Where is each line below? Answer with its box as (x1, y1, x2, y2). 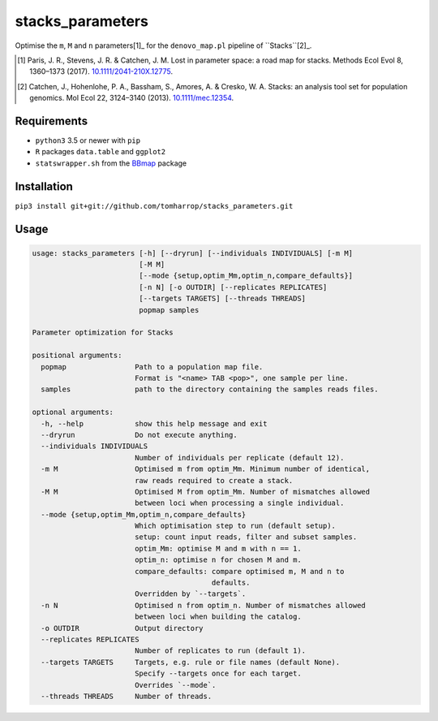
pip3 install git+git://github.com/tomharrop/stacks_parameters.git (15, 201, 294, 210)
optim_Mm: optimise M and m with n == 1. (134, 544, 302, 553)
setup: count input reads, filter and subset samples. (134, 533, 358, 542)
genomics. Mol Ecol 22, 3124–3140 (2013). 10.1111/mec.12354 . (29, 93, 234, 103)
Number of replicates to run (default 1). (134, 646, 307, 655)
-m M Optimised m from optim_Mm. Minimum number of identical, (41, 464, 371, 474)
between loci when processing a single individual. (134, 499, 345, 507)
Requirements (15, 114, 88, 127)
